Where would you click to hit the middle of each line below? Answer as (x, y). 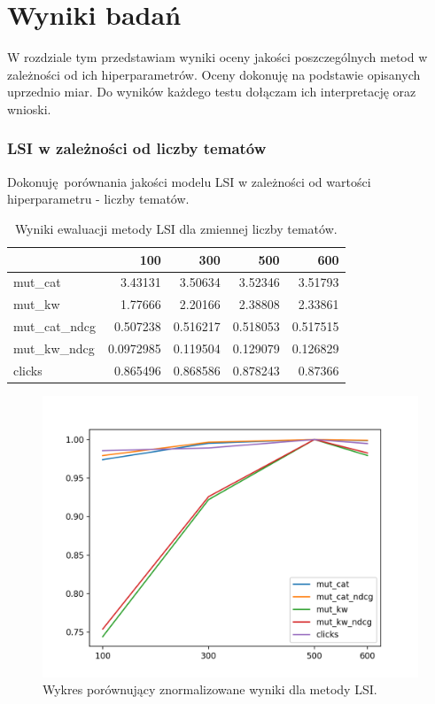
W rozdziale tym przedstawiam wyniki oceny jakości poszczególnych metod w (217, 57)
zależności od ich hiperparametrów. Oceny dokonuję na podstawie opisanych (214, 74)
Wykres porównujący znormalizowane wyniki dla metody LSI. (210, 689)
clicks (28, 370)
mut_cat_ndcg (54, 326)
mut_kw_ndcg (54, 348)
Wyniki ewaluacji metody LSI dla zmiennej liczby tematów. (176, 228)
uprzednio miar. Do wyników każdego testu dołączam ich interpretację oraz (212, 92)
